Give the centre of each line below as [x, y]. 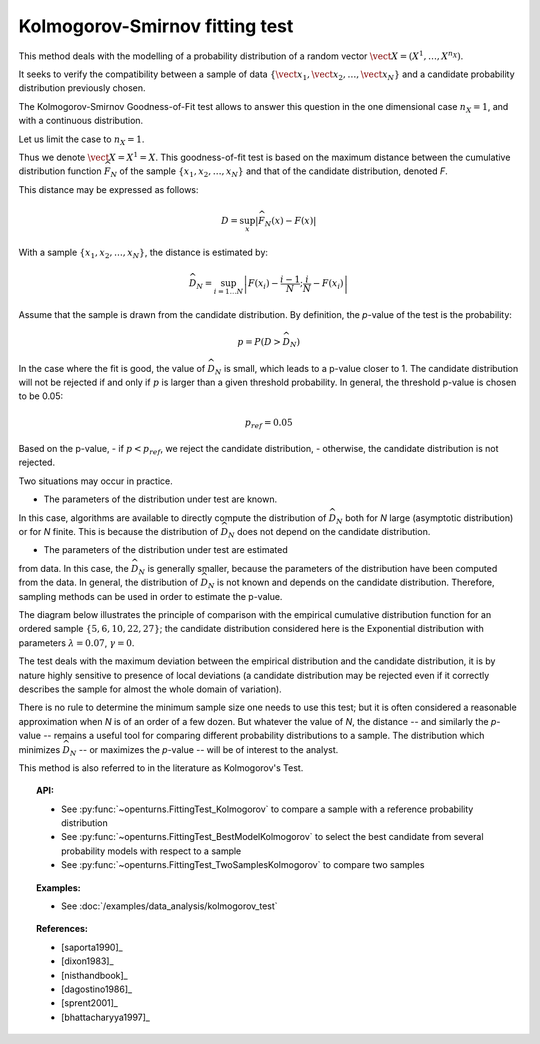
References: [62, 929]
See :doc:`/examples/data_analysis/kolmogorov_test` [170, 906]
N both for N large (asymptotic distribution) [425, 518]
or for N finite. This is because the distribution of [118, 532]
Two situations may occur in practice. [96, 481]
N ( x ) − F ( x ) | [290, 222]
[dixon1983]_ [87, 961]
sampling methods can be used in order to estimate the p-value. [150, 596]
